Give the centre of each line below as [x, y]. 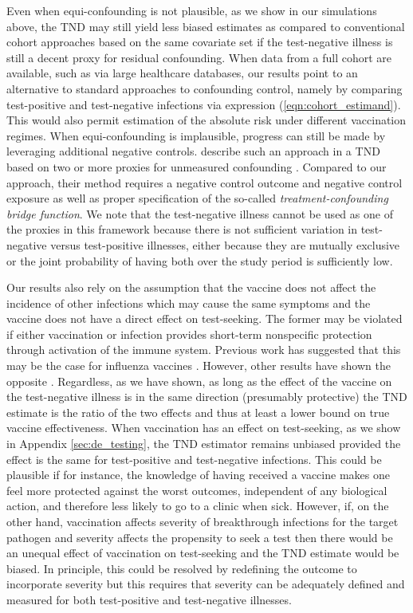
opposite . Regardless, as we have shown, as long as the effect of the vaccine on [199, 381]
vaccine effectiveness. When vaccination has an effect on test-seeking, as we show [204, 428]
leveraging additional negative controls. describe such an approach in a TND [193, 151]
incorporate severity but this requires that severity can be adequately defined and [206, 584]
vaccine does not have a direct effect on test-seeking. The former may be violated [205, 318]
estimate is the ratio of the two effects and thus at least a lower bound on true [198, 412]
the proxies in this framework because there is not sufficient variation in [182, 229]
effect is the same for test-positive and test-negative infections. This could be [194, 459]
